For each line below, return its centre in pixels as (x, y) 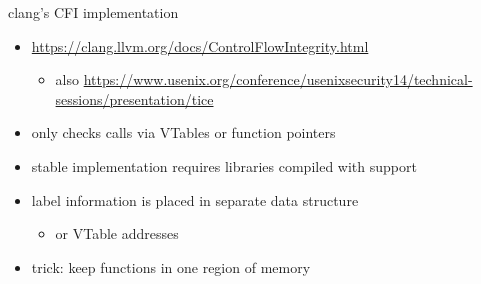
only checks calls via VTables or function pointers (183, 132)
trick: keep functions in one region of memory (171, 266)
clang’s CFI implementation (93, 12)
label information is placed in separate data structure (195, 199)
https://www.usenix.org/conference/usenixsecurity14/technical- (278, 79)
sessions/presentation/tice (134, 98)
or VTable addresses (117, 233)
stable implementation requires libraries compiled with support (224, 165)
